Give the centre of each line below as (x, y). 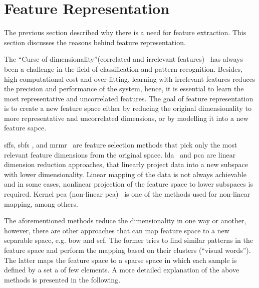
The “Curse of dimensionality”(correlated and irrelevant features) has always (123, 59)
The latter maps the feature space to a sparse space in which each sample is (120, 260)
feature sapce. (25, 128)
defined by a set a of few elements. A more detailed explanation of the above (122, 270)
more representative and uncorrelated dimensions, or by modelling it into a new (126, 118)
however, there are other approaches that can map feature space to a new (117, 230)
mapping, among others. (41, 203)
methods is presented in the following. (62, 279)
